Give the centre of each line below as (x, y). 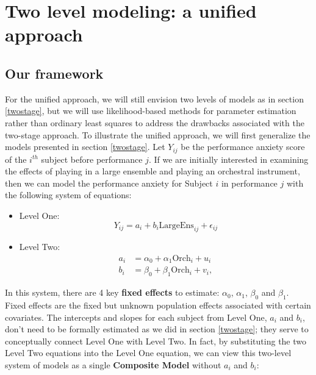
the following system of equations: (68, 195)
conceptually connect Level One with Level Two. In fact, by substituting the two (156, 341)
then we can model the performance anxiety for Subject (109, 183)
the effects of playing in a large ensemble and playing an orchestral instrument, (153, 171)
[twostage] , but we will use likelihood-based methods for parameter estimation (151, 111)
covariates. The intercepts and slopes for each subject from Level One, (136, 317)
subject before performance (92, 159)
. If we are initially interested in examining (228, 159)
